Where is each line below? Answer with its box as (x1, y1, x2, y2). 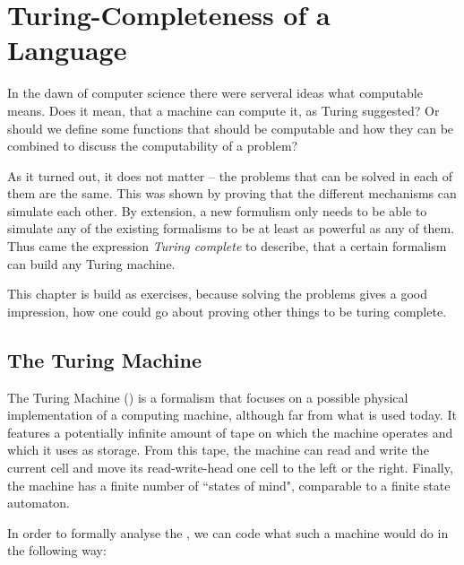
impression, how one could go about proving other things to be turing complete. (7, 301, 447, 320)
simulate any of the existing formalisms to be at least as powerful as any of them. (7, 219, 455, 238)
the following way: (7, 541, 107, 560)
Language (7, 31, 127, 68)
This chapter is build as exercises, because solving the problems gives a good (7, 284, 427, 303)
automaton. (7, 493, 71, 512)
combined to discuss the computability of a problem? (7, 136, 298, 155)
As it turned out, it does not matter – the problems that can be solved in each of (7, 166, 453, 185)
